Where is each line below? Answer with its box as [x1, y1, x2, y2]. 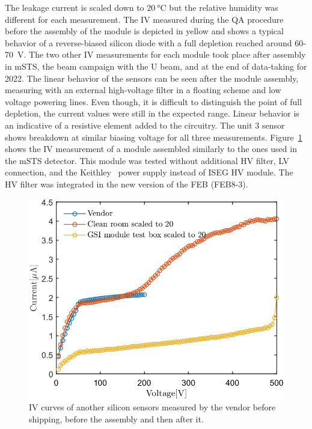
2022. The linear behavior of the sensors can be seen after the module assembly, [5, 71, 299, 84]
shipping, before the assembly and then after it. [29, 412, 204, 425]
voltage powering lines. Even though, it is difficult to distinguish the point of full [5, 95, 302, 108]
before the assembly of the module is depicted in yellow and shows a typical [5, 25, 284, 37]
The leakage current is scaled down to [5, 1, 144, 13]
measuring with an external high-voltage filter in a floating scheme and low [5, 84, 281, 96]
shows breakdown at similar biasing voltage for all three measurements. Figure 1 [5, 130, 302, 143]
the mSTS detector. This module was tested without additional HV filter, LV [5, 154, 290, 166]
